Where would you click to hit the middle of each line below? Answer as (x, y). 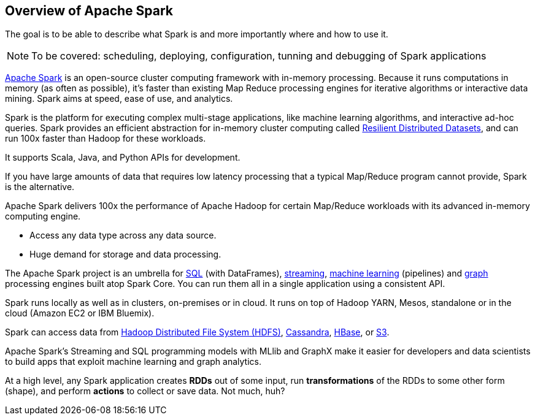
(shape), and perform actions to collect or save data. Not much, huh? (145, 391)
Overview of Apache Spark (89, 11)
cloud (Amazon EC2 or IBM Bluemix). (80, 313)
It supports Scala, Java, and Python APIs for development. (123, 158)
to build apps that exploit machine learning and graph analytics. (133, 362)
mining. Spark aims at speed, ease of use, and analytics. (119, 99)
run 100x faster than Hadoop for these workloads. (106, 139)
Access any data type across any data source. (123, 235)
